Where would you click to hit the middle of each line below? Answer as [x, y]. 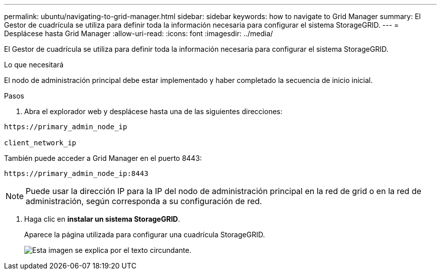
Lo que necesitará [34, 65]
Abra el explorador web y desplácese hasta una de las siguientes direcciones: [154, 111]
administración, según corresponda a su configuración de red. [144, 201]
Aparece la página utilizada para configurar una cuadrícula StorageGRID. [145, 235]
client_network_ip [40, 143]
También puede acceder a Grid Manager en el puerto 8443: [103, 158]
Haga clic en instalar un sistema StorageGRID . [102, 219]
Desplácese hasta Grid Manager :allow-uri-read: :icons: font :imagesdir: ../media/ [139, 33]
